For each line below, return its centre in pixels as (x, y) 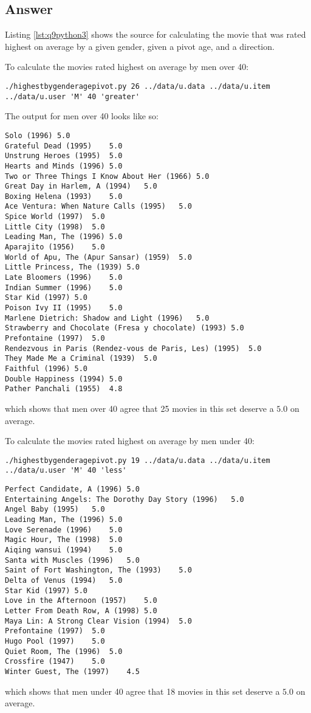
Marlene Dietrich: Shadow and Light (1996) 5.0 (107, 318)
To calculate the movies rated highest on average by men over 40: (127, 67)
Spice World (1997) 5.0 (55, 217)
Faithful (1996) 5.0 (46, 368)
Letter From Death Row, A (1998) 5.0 (81, 610)
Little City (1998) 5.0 (55, 227)
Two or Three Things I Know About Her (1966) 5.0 (107, 176)
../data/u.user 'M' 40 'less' (66, 471)
